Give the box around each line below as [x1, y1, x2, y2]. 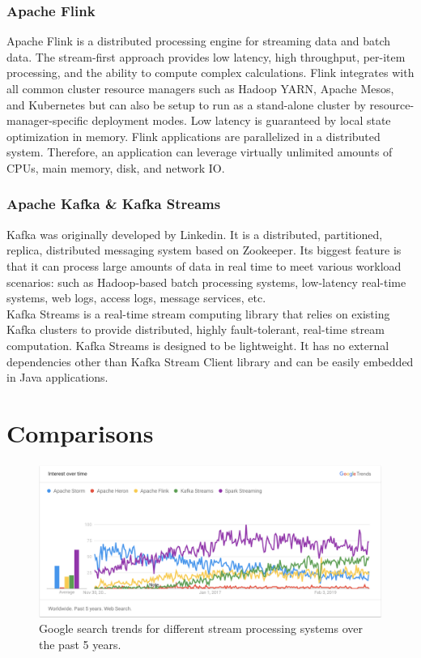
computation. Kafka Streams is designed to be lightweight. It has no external [6, 336, 389, 353]
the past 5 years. [39, 635, 121, 652]
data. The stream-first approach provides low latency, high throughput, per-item [6, 48, 406, 65]
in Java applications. [6, 369, 108, 386]
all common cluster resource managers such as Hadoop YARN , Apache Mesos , [6, 80, 394, 96]
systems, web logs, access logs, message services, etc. [6, 289, 266, 306]
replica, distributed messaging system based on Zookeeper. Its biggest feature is [6, 241, 402, 258]
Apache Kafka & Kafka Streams [6, 194, 221, 214]
